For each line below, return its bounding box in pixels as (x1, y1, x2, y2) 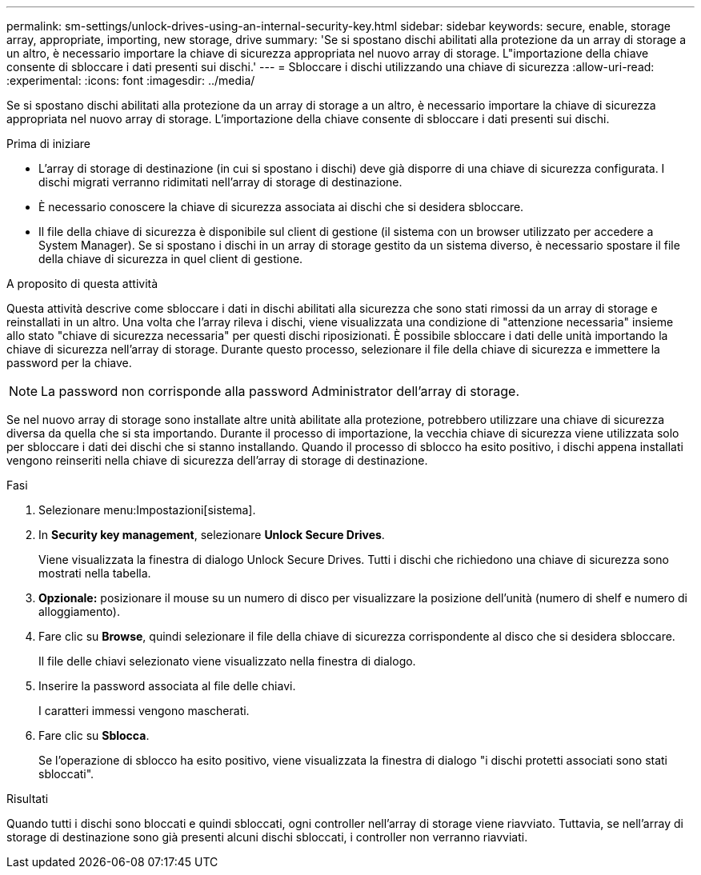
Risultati (6, 792, 49, 805)
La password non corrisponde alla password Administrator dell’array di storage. (41, 383, 519, 399)
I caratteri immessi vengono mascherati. (38, 704, 250, 717)
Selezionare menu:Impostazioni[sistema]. (38, 503, 256, 517)
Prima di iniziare (6, 137, 90, 150)
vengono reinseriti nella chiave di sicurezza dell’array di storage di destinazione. (6, 453, 428, 467)
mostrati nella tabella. (38, 566, 151, 580)
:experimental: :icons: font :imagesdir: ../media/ (6, 74, 255, 87)
